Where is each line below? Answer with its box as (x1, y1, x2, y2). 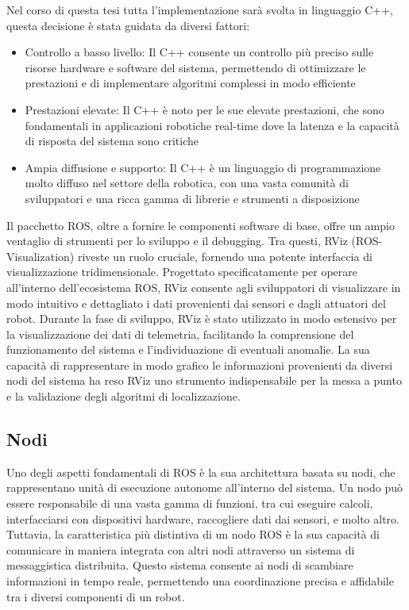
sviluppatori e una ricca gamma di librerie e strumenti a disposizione (25, 190, 360, 206)
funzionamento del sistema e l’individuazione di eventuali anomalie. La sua (6, 341, 370, 358)
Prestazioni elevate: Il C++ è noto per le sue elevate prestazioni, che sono (25, 101, 384, 117)
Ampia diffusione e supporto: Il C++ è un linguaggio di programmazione (25, 159, 381, 175)
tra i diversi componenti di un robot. (6, 588, 185, 604)
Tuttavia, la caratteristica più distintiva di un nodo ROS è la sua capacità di (6, 526, 380, 543)
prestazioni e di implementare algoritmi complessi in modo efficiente (25, 75, 356, 91)
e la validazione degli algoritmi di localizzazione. (6, 388, 241, 405)
